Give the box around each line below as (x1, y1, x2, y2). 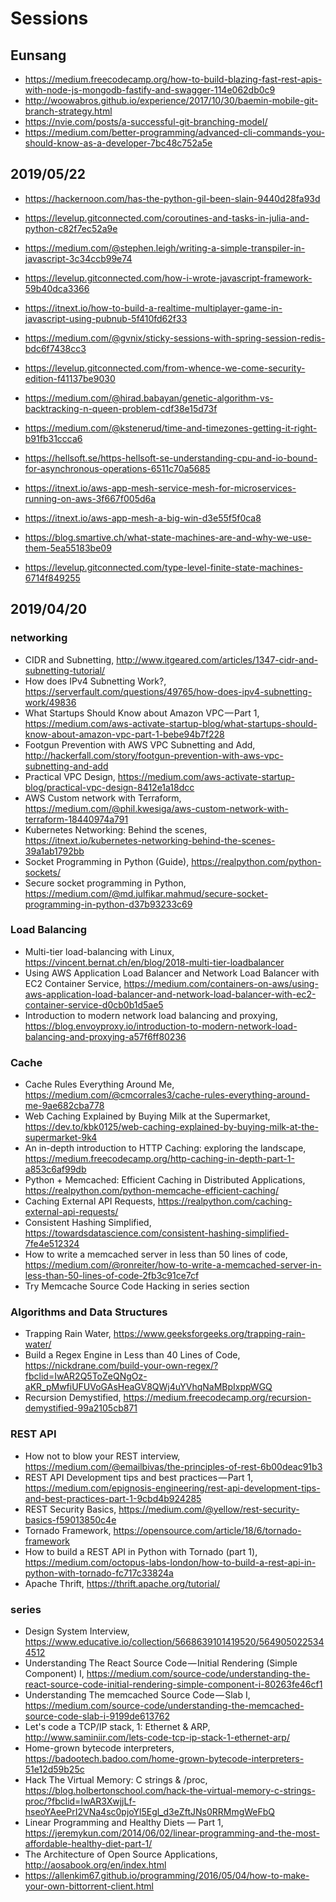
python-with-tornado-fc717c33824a (24, 1567, 174, 1579)
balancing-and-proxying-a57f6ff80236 (24, 1030, 187, 1042)
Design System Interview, (24, 1625, 130, 1637)
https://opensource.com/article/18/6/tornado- (113, 1524, 302, 1536)
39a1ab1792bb (24, 845, 85, 857)
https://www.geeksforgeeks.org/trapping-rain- (113, 1328, 306, 1340)
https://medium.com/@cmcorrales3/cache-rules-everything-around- (24, 1089, 310, 1101)
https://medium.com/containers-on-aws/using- (123, 977, 319, 989)
